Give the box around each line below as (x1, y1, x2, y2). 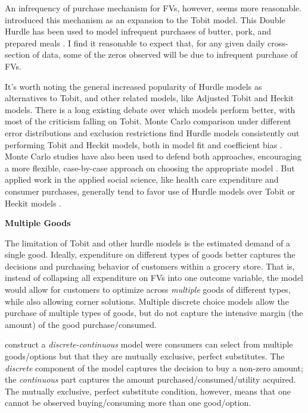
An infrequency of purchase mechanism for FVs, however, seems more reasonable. (5, 2, 302, 14)
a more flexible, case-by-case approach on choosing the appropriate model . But (5, 161, 295, 174)
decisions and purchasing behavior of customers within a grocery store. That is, (5, 259, 295, 272)
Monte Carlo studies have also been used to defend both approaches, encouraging (5, 150, 301, 162)
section (5, 48, 30, 61)
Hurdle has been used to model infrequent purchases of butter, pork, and (5, 25, 271, 37)
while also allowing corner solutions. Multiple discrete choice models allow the (5, 295, 289, 307)
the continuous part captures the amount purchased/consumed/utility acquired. (5, 373, 296, 386)
